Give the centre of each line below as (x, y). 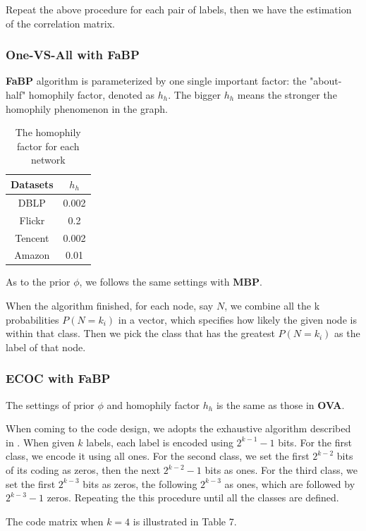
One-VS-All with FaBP (73, 55)
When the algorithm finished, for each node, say (110, 306)
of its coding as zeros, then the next (83, 470)
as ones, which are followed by (290, 483)
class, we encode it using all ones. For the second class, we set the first (158, 456)
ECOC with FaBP (58, 378)
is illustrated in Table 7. (185, 521)
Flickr (32, 220)
